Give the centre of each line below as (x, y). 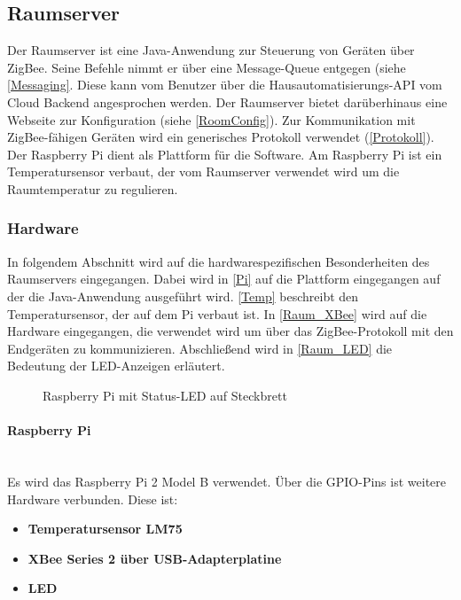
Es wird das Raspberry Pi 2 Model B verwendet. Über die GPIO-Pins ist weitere (227, 481)
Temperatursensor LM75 (105, 529)
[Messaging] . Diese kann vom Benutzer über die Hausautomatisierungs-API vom (225, 85)
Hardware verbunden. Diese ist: (93, 499)
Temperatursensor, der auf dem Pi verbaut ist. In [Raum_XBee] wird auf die (217, 313)
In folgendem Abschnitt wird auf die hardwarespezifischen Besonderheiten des (219, 261)
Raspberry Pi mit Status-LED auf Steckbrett (165, 395)
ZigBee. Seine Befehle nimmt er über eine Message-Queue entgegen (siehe (207, 67)
